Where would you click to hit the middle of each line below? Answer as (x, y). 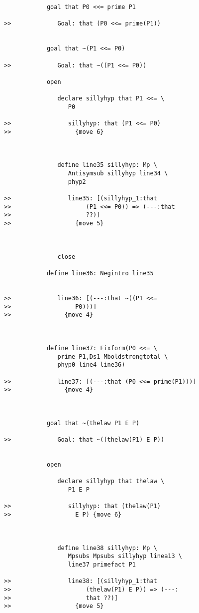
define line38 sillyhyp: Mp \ (107, 548)
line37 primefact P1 (102, 564)
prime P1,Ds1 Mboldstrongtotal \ (113, 356)
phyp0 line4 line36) (91, 365)
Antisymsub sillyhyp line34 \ (118, 174)
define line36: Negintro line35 (100, 273)
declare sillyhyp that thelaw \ (111, 481)
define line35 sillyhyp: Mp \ (107, 165)
